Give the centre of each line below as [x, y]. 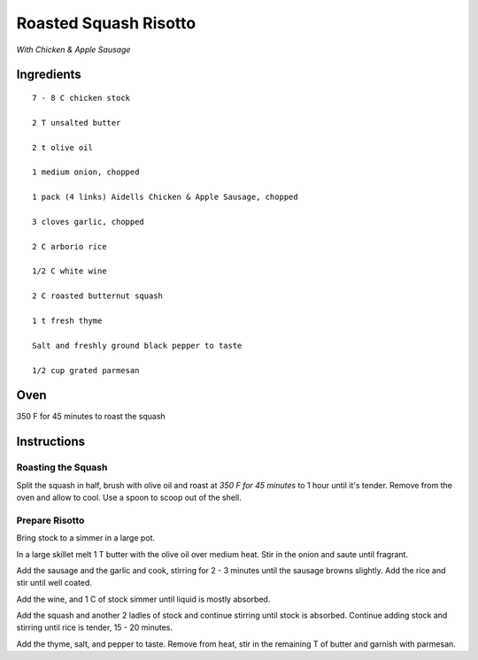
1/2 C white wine [69, 271]
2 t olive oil [62, 147]
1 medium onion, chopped [86, 172]
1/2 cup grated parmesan [86, 370]
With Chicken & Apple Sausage [73, 50]
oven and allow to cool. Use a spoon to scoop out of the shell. [129, 497]
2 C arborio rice [69, 246]
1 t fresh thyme [67, 320]
